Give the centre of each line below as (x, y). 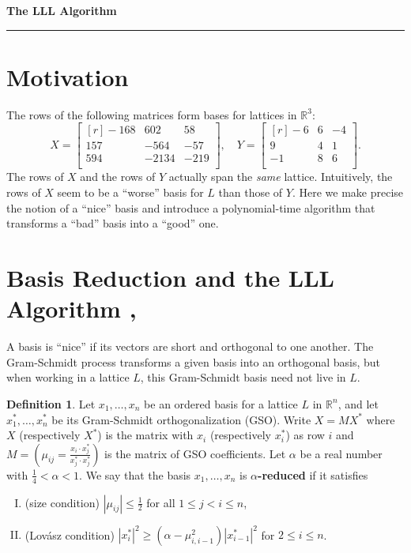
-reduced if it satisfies (313, 474)
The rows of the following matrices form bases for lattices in (152, 114)
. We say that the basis (135, 474)
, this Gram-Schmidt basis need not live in (243, 377)
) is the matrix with (145, 435)
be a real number (341, 453)
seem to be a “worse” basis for (130, 192)
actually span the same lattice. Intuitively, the (281, 177)
